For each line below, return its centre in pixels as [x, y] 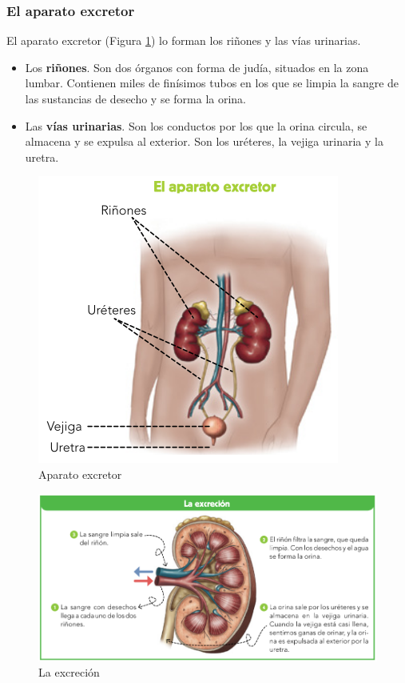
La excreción [69, 672]
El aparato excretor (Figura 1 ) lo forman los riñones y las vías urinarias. [184, 40]
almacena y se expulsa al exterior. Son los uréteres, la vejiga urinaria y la [204, 141]
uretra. [42, 157]
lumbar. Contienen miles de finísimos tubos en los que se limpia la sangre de [212, 83]
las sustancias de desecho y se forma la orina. [136, 98]
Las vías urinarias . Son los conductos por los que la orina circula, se [196, 125]
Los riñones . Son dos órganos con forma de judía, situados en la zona [197, 67]
